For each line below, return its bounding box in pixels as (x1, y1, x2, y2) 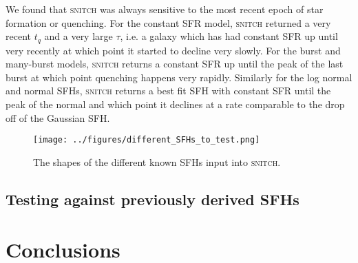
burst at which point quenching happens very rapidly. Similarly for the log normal (6, 70, 352, 84)
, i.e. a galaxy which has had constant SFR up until (120, 29, 338, 43)
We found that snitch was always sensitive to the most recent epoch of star (6, 2, 324, 16)
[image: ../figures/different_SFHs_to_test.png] (33, 135, 260, 145)
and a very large (44, 29, 113, 43)
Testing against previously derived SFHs (6, 188, 299, 209)
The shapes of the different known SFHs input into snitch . (33, 154, 281, 169)
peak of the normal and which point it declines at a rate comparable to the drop (6, 97, 345, 112)
